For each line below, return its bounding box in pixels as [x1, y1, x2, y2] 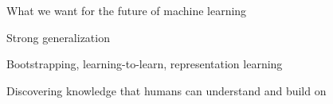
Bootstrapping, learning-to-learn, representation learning [6, 56, 283, 72]
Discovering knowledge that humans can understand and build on [6, 82, 327, 98]
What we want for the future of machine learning [6, 2, 247, 18]
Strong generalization [6, 29, 110, 45]
